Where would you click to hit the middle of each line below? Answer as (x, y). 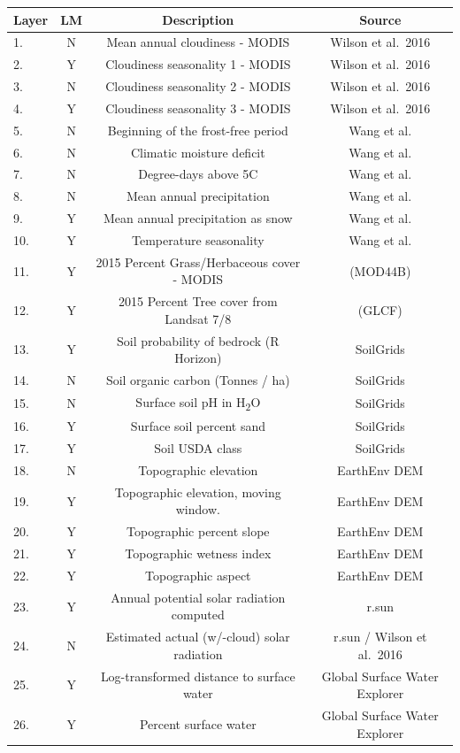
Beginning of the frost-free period (198, 130)
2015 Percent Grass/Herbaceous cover (198, 261)
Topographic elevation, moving (198, 492)
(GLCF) (380, 310)
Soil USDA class (198, 448)
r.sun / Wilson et (380, 637)
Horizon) (198, 358)
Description (198, 19)
